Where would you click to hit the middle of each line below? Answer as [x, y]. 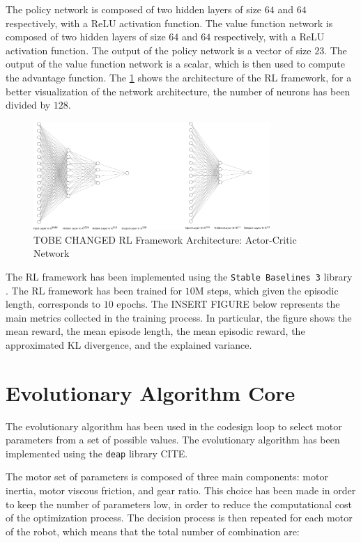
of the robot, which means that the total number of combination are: [153, 531]
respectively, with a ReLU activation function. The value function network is [169, 23]
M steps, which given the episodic [267, 290]
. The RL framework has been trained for [94, 290]
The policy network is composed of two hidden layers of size [134, 9]
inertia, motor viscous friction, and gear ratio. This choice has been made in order [181, 490]
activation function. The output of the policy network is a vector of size [159, 50]
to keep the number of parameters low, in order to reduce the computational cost [179, 504]
